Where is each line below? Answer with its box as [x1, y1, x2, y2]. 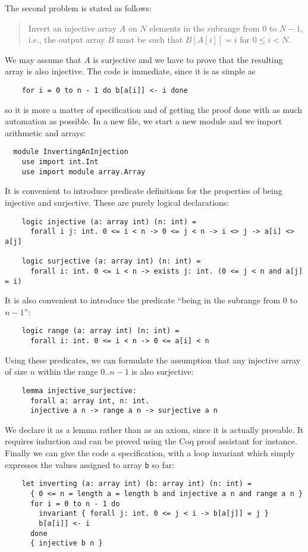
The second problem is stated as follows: [5, 2, 152, 14]
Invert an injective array [28, 21, 117, 34]
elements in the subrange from [149, 21, 260, 34]
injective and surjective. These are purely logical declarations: [5, 196, 230, 208]
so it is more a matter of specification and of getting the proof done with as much [5, 103, 303, 115]
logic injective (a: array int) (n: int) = [21, 217, 197, 226]
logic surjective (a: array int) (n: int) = [21, 257, 201, 266]
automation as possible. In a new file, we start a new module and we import [5, 115, 282, 127]
